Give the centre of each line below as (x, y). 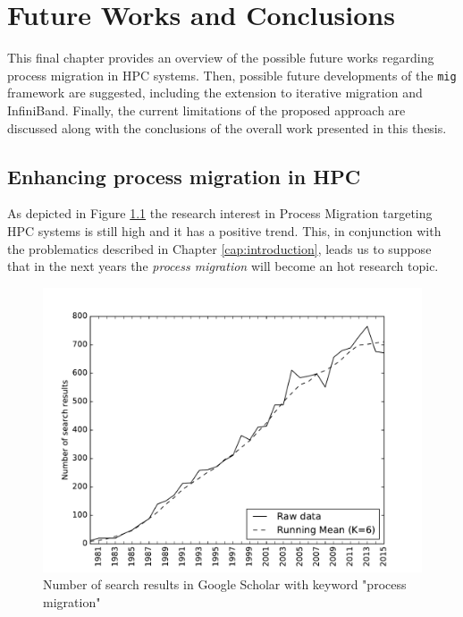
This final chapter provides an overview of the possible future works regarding (221, 58)
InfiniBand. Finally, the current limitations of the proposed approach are (206, 110)
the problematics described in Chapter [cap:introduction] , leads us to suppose (219, 248)
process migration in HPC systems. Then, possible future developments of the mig (232, 75)
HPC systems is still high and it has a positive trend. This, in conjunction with (224, 230)
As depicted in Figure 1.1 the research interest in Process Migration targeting (220, 213)
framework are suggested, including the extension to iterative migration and (215, 93)
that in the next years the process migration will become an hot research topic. (223, 266)
